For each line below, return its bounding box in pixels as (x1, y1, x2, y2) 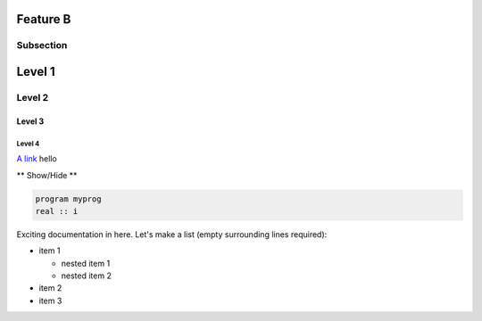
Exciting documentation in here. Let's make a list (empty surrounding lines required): (16, 228, 328, 240)
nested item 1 (61, 258, 111, 268)
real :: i (35, 206, 79, 216)
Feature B (16, 12, 71, 27)
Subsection (16, 39, 68, 52)
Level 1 (16, 64, 55, 79)
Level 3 (16, 116, 45, 127)
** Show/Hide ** (16, 169, 78, 180)
